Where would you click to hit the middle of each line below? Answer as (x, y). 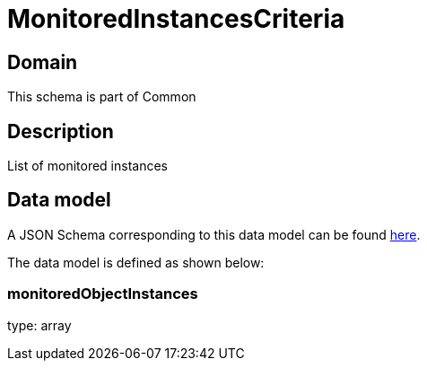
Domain (43, 62)
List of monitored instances (87, 166)
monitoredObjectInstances (103, 294)
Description (61, 131)
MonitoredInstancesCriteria (176, 19)
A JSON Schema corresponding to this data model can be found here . (214, 234)
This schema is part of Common (102, 97)
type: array (39, 325)
